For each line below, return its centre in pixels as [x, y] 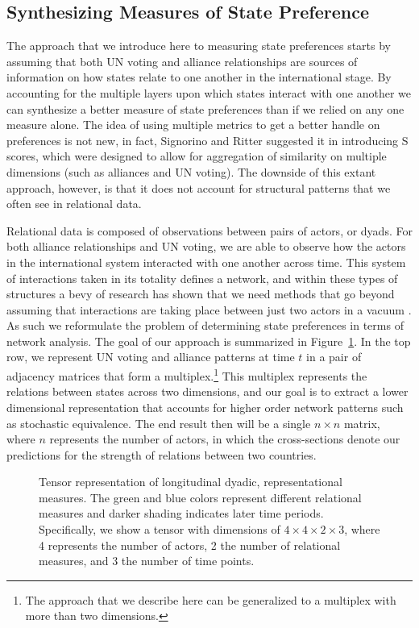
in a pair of [334, 357]
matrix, [362, 423]
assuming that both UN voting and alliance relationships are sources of [182, 61]
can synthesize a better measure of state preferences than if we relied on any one [205, 108]
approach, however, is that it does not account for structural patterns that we [199, 187]
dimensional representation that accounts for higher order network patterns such [205, 407]
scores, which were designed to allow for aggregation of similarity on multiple [197, 156]
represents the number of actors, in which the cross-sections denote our [225, 439]
